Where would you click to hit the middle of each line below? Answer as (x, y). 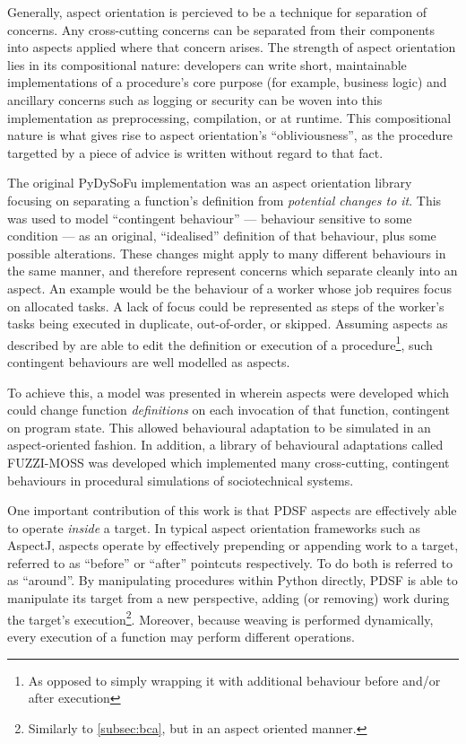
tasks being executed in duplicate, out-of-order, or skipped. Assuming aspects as (228, 324)
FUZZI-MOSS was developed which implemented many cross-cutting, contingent (229, 462)
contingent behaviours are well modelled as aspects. (149, 361)
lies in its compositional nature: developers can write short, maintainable (207, 64)
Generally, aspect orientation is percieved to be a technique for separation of (217, 12)
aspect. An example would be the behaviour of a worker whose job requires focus (229, 288)
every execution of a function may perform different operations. (181, 636)
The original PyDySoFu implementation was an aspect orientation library (210, 183)
